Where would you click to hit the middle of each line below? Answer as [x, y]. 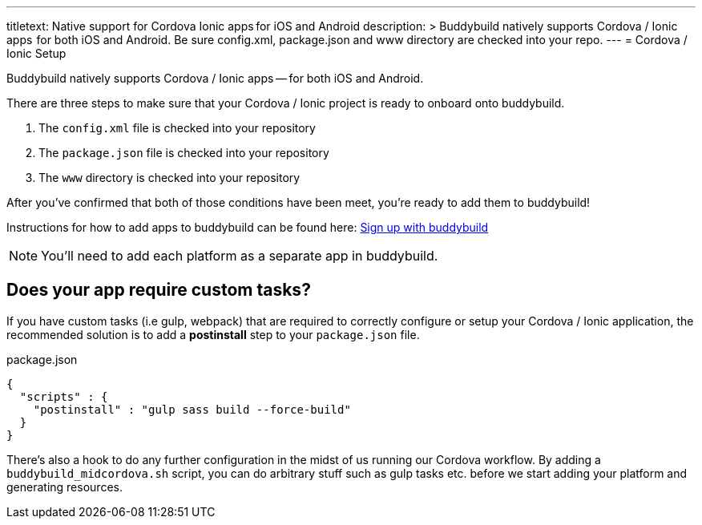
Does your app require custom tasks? [159, 290]
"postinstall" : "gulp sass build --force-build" [192, 409]
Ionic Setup [36, 53]
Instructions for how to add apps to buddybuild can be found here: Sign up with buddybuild [248, 227]
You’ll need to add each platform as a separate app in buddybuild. [240, 256]
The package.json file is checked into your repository [184, 153]
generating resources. [65, 487]
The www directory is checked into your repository [169, 178]
